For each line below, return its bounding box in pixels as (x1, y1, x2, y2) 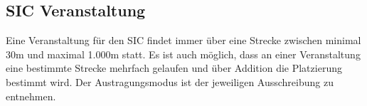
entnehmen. (6, 88, 56, 103)
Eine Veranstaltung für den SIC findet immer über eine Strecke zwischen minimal (6, 33, 361, 48)
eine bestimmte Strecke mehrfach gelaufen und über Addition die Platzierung (6, 60, 342, 75)
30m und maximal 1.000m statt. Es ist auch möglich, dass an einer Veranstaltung (6, 46, 361, 61)
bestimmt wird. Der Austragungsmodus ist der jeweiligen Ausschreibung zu (6, 74, 334, 89)
